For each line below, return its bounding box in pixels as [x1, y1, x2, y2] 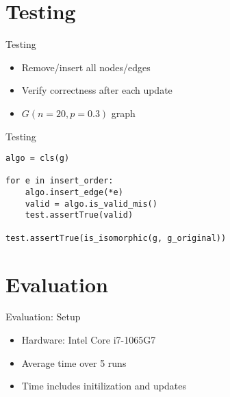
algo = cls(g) [5, 153, 70, 164]
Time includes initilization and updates [21, 379, 186, 393]
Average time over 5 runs [21, 355, 127, 370]
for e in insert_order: [5, 176, 114, 186]
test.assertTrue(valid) [25, 210, 133, 220]
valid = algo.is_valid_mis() [25, 198, 157, 209]
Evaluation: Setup [5, 309, 81, 324]
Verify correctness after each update [21, 83, 172, 97]
